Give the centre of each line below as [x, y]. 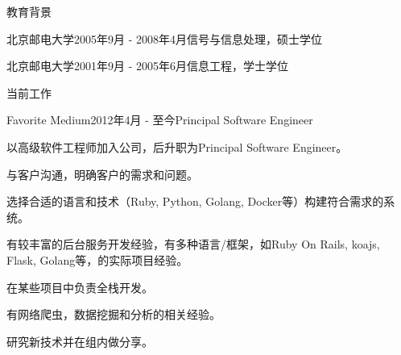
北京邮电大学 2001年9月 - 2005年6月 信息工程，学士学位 [147, 66]
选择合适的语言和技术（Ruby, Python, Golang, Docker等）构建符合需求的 [195, 201]
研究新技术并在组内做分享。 [80, 341]
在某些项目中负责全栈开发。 [80, 287]
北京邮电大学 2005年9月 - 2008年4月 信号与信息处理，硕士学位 [164, 38]
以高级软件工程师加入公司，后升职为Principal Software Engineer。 [177, 146]
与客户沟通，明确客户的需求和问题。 [102, 174]
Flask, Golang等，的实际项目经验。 [97, 259]
